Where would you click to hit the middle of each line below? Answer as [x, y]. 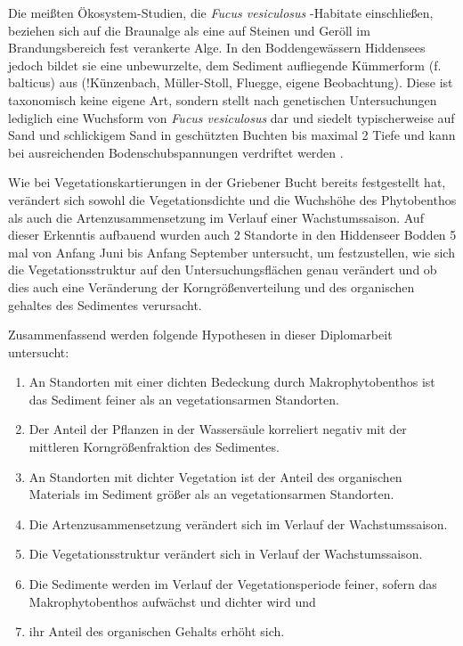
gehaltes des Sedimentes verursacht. [105, 304]
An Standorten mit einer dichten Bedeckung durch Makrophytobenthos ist [232, 382]
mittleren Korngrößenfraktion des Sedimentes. [154, 447]
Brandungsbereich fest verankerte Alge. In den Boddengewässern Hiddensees [217, 48]
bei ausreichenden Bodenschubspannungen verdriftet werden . [176, 152]
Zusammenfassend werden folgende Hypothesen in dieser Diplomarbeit [200, 335]
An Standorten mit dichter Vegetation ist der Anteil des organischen [215, 476]
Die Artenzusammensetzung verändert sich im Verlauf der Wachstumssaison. [238, 523]
